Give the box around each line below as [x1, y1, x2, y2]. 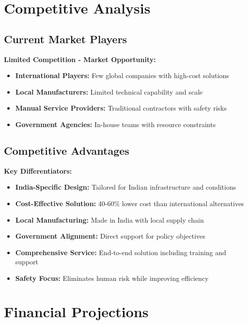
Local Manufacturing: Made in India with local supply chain [15, 214, 204, 225]
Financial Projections [4, 301, 149, 321]
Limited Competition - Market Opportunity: [4, 54, 156, 64]
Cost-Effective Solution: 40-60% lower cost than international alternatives [15, 198, 244, 208]
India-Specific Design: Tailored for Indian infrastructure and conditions [15, 182, 236, 192]
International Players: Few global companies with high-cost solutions [15, 70, 229, 81]
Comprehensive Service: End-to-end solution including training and [15, 247, 226, 257]
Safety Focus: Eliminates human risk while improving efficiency [15, 273, 209, 283]
